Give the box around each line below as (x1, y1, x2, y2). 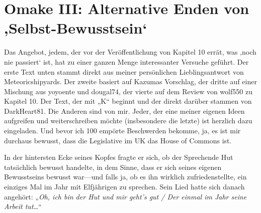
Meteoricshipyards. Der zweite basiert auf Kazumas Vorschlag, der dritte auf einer (4, 76, 257, 87)
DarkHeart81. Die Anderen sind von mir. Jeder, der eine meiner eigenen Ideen (4, 105, 245, 116)
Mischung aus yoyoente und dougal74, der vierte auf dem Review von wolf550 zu (4, 86, 252, 96)
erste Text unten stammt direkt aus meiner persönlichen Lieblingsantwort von (4, 66, 244, 77)
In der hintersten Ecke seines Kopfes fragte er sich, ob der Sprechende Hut (4, 152, 233, 162)
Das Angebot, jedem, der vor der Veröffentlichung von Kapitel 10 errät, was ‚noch (4, 47, 256, 57)
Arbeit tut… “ (4, 201, 42, 211)
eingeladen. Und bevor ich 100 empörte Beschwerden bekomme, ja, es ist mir (4, 125, 241, 136)
